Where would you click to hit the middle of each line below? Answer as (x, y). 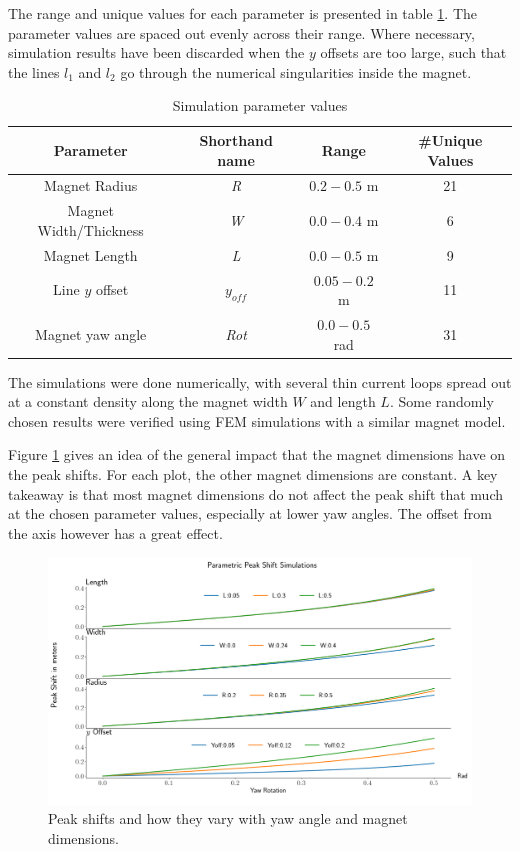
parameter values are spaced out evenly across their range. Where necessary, (241, 32)
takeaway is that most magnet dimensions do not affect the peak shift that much (255, 493)
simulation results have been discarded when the (156, 52)
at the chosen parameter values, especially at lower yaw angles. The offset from (250, 513)
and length (343, 401)
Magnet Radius (91, 185)
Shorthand (236, 139)
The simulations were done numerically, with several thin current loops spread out (260, 381)
